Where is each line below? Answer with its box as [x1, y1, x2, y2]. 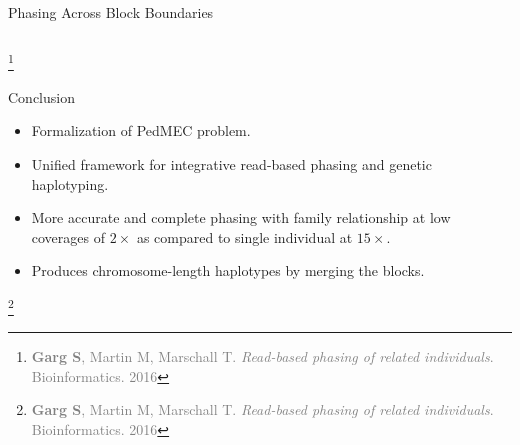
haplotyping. [31, 173, 109, 194]
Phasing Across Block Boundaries [8, 2, 214, 22]
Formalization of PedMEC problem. [31, 120, 251, 141]
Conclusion [8, 86, 75, 107]
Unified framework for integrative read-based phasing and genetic [31, 154, 432, 175]
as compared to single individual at [136, 226, 353, 247]
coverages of [31, 226, 106, 247]
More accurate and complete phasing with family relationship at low [31, 207, 451, 228]
